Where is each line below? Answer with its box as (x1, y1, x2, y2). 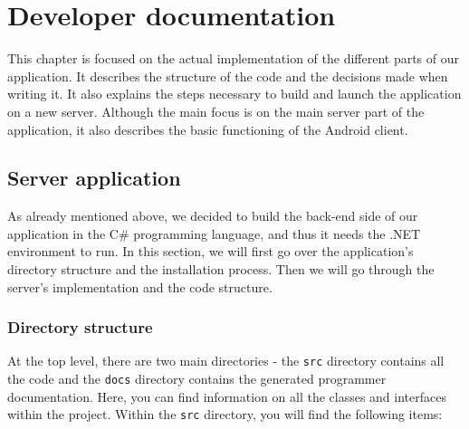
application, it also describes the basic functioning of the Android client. (7, 119, 408, 138)
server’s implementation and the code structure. (7, 277, 273, 296)
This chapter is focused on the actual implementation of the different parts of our (7, 49, 460, 68)
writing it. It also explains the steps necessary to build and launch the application (7, 84, 462, 103)
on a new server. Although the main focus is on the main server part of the (7, 101, 425, 120)
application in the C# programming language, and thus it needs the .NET (7, 224, 421, 243)
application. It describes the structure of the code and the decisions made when (7, 66, 448, 85)
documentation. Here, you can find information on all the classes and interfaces (7, 386, 446, 405)
